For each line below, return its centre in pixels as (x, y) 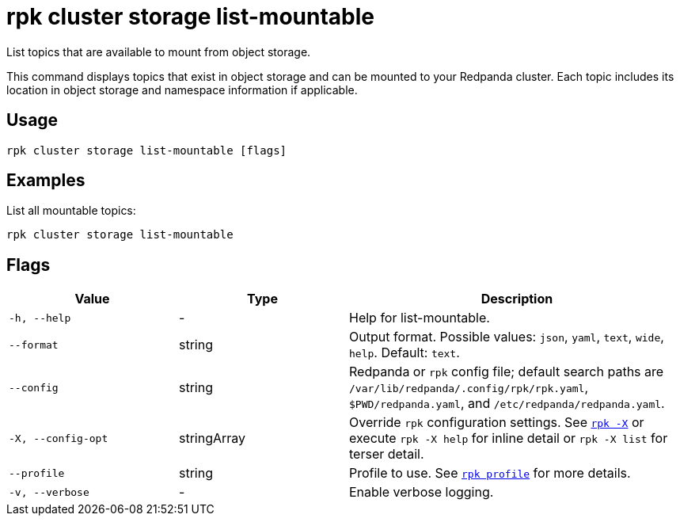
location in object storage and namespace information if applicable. (182, 90)
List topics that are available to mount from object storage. (159, 51)
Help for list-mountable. (420, 318)
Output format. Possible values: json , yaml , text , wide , (507, 337)
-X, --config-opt (59, 438)
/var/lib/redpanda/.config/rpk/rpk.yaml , (469, 388)
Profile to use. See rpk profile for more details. (490, 473)
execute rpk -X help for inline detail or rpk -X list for (509, 438)
